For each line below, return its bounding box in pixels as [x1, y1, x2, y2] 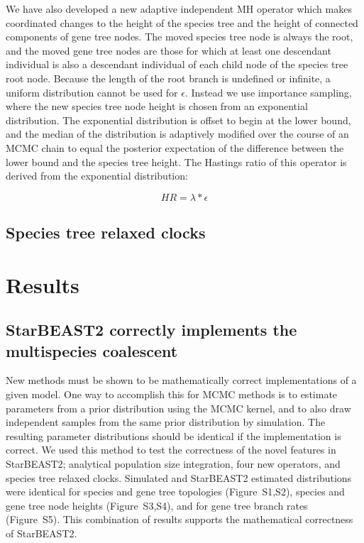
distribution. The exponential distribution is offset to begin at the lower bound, [6, 112, 351, 127]
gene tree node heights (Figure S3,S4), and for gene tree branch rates [6, 498, 308, 512]
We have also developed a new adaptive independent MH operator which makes [6, 1, 352, 16]
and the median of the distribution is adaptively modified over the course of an [6, 126, 349, 141]
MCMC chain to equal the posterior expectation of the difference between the [6, 140, 344, 155]
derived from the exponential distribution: [6, 168, 188, 183]
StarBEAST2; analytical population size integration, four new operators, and [6, 456, 341, 471]
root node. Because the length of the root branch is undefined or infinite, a [6, 70, 331, 85]
